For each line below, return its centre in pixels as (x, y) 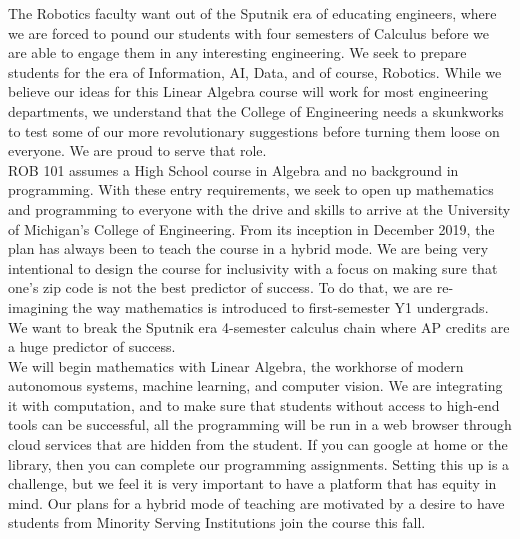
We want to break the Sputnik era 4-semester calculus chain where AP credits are (259, 326)
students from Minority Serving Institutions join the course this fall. (217, 522)
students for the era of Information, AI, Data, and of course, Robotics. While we (255, 71)
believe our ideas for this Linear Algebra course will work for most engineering (248, 91)
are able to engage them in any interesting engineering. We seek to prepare (237, 52)
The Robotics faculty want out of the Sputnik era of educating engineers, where (252, 13)
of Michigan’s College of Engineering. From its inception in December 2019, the (251, 228)
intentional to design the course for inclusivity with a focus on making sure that (253, 267)
